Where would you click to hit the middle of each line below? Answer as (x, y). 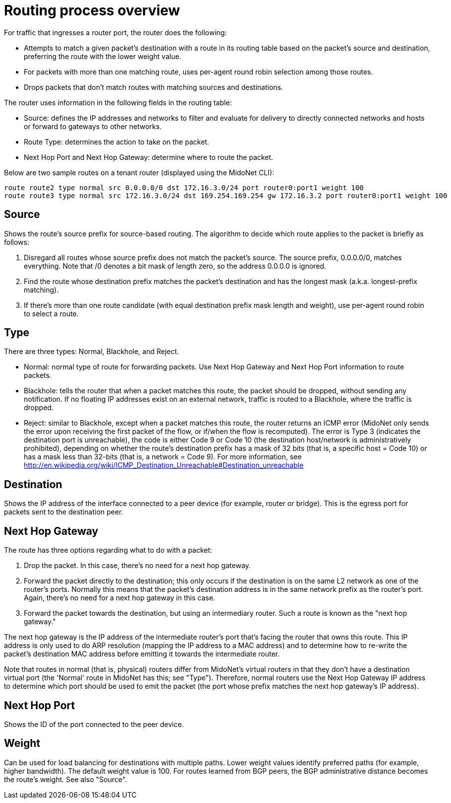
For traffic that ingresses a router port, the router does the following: (116, 32)
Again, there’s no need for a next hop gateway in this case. (120, 598)
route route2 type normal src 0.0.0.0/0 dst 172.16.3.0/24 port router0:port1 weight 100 (184, 187)
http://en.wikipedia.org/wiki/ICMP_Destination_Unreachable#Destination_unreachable (164, 465)
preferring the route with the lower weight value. (103, 56)
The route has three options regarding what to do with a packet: (108, 550)
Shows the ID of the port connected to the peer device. (94, 724)
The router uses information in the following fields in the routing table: (118, 102)
